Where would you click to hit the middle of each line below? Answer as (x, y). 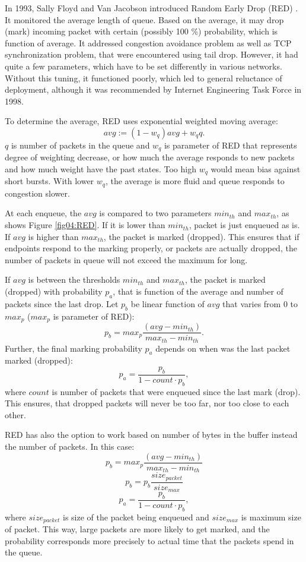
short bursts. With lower (50, 181)
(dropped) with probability (54, 291)
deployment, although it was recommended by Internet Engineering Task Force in (153, 89)
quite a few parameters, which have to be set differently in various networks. (144, 66)
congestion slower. (37, 193)
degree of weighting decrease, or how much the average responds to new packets (150, 157)
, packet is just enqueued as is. (244, 225)
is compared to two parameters (155, 213)
